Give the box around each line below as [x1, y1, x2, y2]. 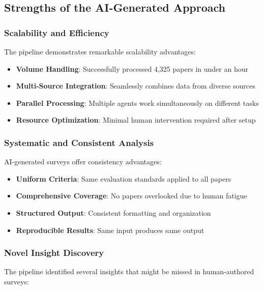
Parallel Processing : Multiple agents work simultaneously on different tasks [16, 97, 259, 108]
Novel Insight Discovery [4, 246, 104, 259]
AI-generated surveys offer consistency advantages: [4, 156, 162, 167]
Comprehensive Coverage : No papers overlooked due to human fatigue [16, 190, 247, 201]
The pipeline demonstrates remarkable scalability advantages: [4, 46, 196, 56]
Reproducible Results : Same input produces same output [16, 224, 204, 235]
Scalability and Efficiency [4, 26, 109, 39]
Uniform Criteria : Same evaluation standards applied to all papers [16, 173, 231, 184]
